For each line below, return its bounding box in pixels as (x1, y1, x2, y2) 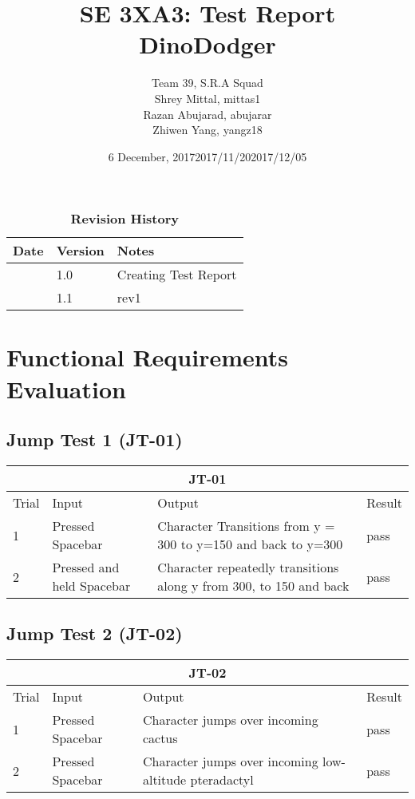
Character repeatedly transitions (157, 558, 339, 577)
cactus (142, 729, 178, 748)
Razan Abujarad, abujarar (143, 105, 272, 122)
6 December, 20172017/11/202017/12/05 (108, 148, 307, 164)
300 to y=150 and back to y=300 (157, 535, 343, 554)
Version (56, 241, 105, 260)
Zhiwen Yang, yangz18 (152, 121, 263, 138)
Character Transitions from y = (157, 516, 335, 536)
